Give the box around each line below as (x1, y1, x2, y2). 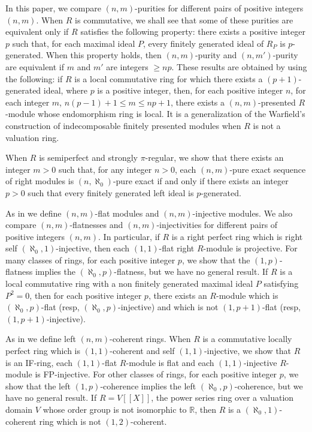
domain (5, 403, 33, 415)
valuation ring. (5, 131, 59, 143)
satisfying (263, 277, 299, 290)
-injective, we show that (204, 344, 292, 357)
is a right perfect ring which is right (171, 230, 303, 242)
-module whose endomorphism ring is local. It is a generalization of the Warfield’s (5, 107, 305, 120)
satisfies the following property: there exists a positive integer (80, 25, 305, 38)
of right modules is (5, 175, 74, 187)
